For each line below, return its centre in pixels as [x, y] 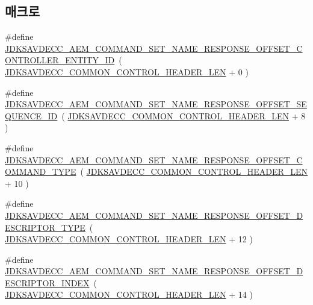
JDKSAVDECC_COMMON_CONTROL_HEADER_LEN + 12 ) [129, 239]
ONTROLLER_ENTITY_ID [60, 60]
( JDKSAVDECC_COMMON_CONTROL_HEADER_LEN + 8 [184, 115]
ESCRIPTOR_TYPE [45, 227]
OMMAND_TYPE [41, 171]
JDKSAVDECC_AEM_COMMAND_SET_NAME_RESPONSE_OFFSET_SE [156, 104]
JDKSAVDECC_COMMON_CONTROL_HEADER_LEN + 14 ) [129, 294]
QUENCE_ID [31, 115]
